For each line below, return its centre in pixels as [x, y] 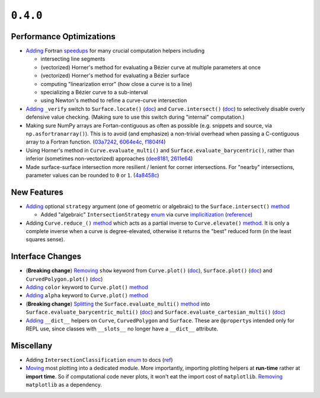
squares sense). [45, 240]
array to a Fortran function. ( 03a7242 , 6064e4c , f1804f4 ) [96, 142]
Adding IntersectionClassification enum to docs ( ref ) [99, 359]
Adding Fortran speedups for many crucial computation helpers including [115, 51]
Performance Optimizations [63, 36]
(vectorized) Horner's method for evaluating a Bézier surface [115, 76]
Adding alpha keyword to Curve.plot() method [87, 295]
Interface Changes [46, 257]
